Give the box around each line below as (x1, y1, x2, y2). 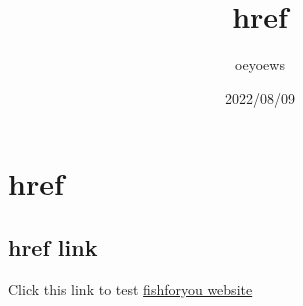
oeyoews (235, 54, 285, 75)
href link (8, 231, 98, 262)
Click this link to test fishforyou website (8, 278, 253, 299)
